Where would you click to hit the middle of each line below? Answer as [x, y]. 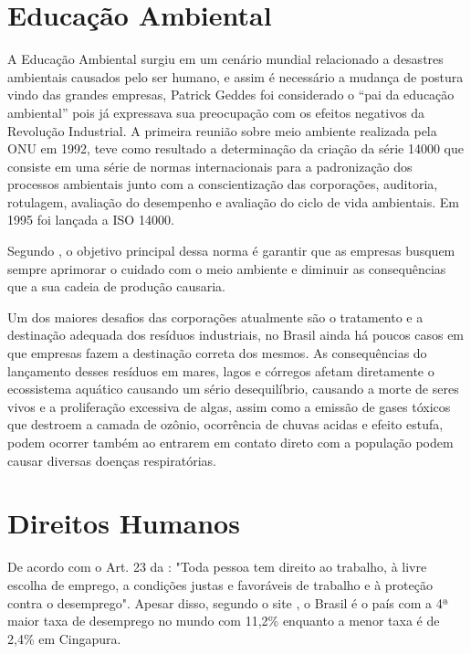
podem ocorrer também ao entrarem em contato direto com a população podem [230, 442]
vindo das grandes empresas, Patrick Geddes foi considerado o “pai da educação [231, 95]
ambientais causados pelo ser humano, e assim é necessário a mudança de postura [235, 76]
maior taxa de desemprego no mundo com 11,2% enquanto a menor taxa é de [224, 621]
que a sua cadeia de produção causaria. [117, 286]
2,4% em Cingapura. [64, 638]
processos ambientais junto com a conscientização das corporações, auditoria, [223, 184]
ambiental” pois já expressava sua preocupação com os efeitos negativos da [216, 112]
